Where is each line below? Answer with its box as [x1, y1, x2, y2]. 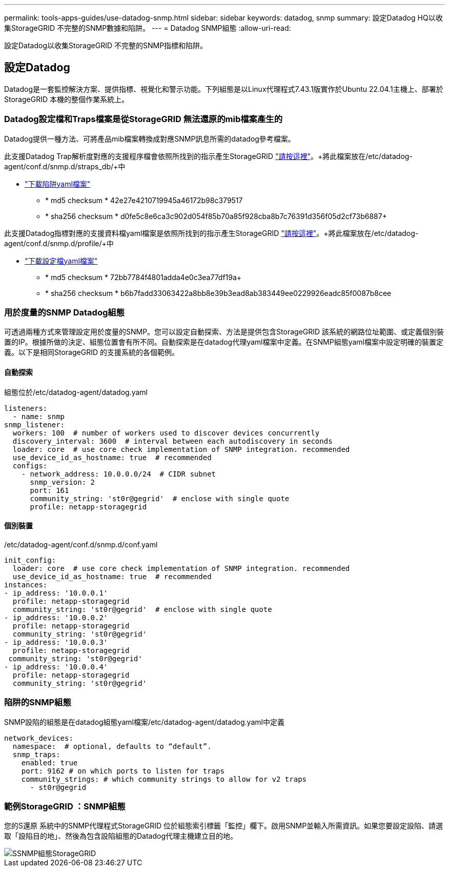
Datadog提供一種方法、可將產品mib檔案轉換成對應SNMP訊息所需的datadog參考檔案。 [4, 134, 295, 143]
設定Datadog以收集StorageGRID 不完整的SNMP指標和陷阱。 [4, 41, 208, 50]
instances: [4, 580, 48, 589]
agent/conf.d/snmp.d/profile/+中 [4, 239, 114, 248]
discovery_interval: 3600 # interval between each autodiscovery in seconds [12, 437, 333, 445]
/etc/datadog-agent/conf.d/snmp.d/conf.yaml [4, 540, 158, 549]
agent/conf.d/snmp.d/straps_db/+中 [4, 162, 126, 171]
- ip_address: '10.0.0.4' [4, 662, 108, 671]
